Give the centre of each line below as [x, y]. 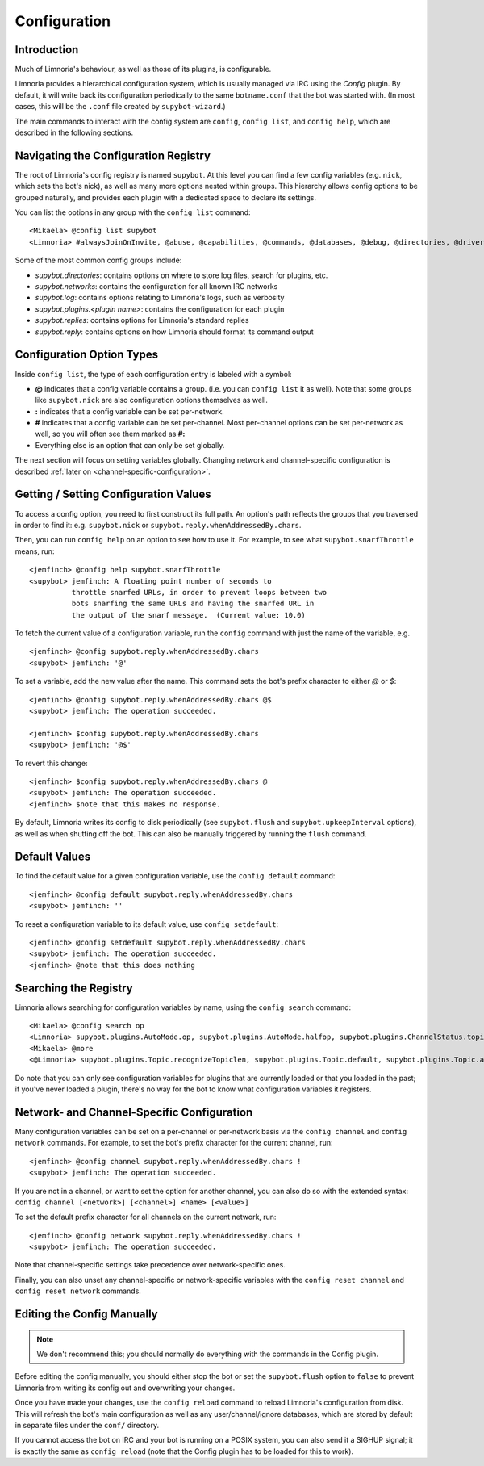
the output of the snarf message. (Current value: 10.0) [188, 615]
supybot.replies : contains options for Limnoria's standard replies [142, 320]
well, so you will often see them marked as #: [110, 434]
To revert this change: [51, 763]
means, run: [35, 551]
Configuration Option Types [87, 355]
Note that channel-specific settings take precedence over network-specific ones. [150, 1265]
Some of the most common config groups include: [98, 260]
